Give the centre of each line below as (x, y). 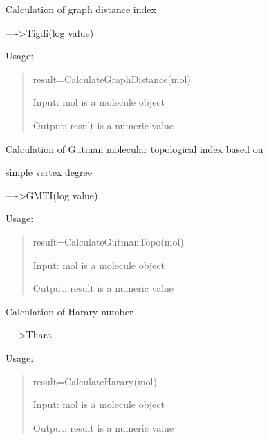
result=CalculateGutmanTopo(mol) (108, 241)
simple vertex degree (49, 172)
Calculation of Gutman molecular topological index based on (134, 148)
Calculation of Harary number (69, 311)
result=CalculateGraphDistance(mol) (112, 79)
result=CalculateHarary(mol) (95, 381)
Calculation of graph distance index (81, 9)
